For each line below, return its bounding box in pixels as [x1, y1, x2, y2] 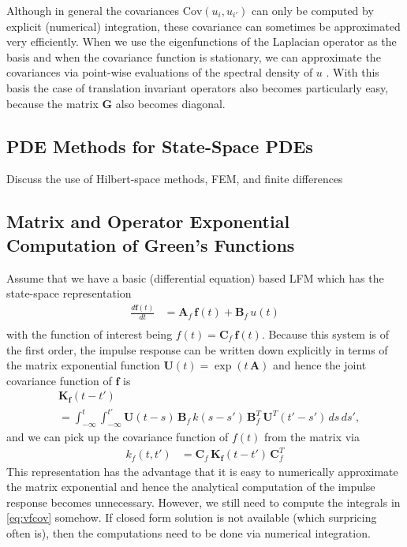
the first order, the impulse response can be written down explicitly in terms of [6, 341, 388, 358]
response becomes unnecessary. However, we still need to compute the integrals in [6, 493, 401, 510]
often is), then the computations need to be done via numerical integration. [6, 525, 371, 541]
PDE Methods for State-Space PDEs [6, 133, 313, 158]
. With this [326, 64, 379, 81]
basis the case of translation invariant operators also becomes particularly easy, [6, 79, 389, 96]
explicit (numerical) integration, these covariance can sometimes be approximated [6, 17, 401, 34]
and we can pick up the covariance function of [6, 429, 229, 445]
